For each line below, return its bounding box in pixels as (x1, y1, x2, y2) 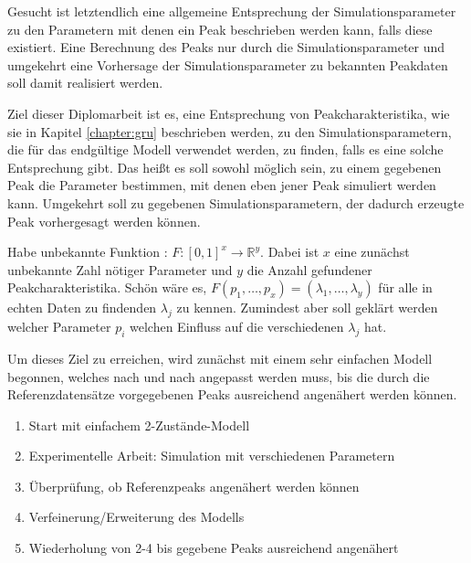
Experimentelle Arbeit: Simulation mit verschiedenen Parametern (28, 446, 395, 465)
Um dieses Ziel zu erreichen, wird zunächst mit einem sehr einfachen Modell (7, 348, 433, 367)
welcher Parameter (7, 317, 111, 336)
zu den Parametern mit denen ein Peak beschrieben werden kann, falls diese (7, 19, 433, 38)
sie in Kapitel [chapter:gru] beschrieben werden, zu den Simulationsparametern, (7, 122, 452, 141)
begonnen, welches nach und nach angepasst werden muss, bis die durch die (7, 366, 430, 386)
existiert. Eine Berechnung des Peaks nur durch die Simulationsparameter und (7, 37, 445, 57)
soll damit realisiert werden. (7, 73, 163, 92)
